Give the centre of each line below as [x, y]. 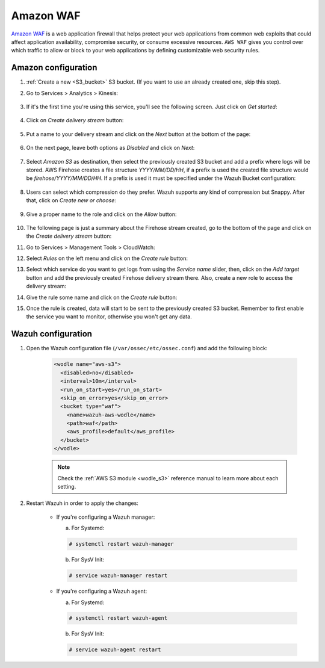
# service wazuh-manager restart [118, 576]
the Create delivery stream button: [69, 236]
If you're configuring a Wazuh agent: [102, 591]
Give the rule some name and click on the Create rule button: [102, 297]
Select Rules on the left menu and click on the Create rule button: [107, 258]
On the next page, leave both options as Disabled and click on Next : [110, 148]
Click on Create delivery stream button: [75, 120]
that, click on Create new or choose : [71, 200]
